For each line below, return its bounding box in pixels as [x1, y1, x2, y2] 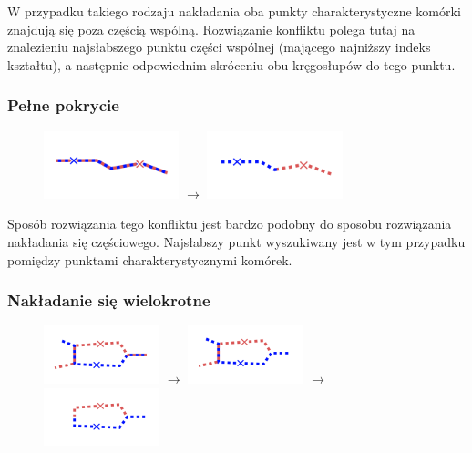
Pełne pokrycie [7, 94, 119, 117]
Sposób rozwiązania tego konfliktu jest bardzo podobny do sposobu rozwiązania [7, 214, 452, 233]
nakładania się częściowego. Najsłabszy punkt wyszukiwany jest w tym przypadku [7, 232, 466, 251]
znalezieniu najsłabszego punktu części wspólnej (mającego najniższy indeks [7, 37, 431, 57]
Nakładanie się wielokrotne [7, 289, 210, 312]
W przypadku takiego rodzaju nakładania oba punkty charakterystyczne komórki [7, 2, 461, 20]
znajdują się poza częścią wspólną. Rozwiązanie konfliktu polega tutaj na [7, 19, 416, 38]
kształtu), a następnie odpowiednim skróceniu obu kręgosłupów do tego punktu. [7, 55, 456, 74]
